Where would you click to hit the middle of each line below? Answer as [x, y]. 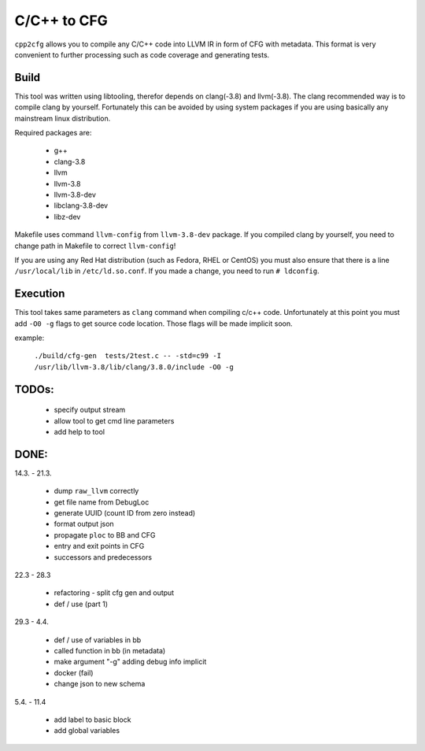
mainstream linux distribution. [63, 118]
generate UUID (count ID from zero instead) [125, 513]
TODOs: [34, 389]
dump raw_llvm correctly [96, 491]
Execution [40, 294]
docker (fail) [74, 672]
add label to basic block [92, 720]
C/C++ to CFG [61, 20]
